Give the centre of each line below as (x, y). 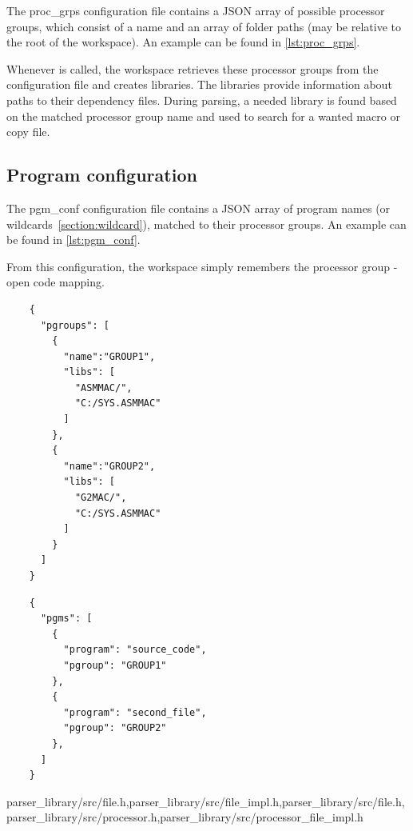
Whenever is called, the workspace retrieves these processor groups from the (193, 68)
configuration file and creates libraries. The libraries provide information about (199, 84)
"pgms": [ (66, 619)
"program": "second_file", (135, 712)
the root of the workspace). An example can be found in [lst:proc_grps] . (183, 42)
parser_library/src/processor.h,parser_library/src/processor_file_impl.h (185, 817)
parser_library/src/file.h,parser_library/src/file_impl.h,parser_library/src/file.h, (206, 801)
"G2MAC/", (101, 498)
